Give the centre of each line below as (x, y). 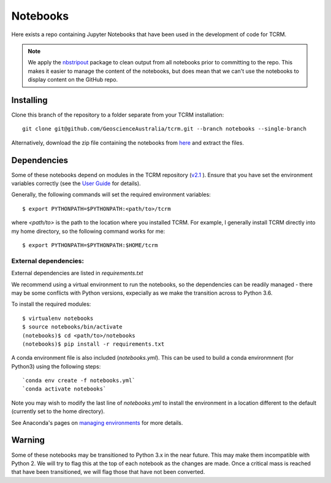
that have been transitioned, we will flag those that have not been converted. (108, 472)
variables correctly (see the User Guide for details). (76, 183)
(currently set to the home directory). (58, 411)
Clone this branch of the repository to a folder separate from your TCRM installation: (118, 115)
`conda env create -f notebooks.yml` (79, 381)
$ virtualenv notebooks (58, 318)
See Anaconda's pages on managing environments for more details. (97, 422)
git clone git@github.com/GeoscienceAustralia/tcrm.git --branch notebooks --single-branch (164, 129)
